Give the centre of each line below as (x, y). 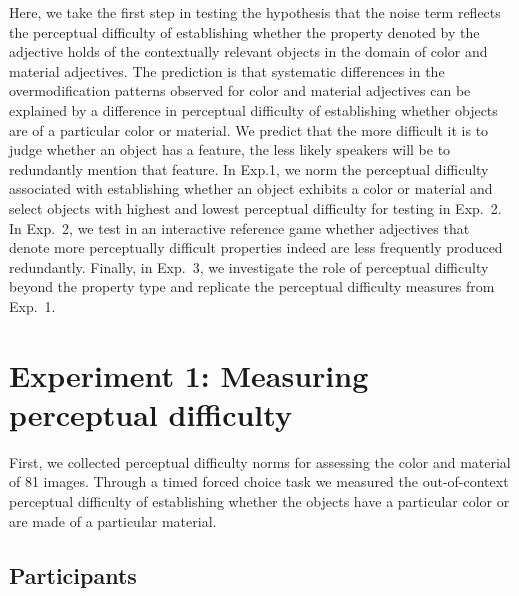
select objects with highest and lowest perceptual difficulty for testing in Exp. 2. (255, 207)
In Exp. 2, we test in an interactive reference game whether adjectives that (239, 227)
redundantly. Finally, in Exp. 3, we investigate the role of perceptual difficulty (249, 266)
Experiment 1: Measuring (189, 374)
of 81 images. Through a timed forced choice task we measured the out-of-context (259, 481)
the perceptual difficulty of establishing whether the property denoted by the (244, 31)
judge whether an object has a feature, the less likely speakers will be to (230, 149)
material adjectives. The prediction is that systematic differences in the (227, 70)
